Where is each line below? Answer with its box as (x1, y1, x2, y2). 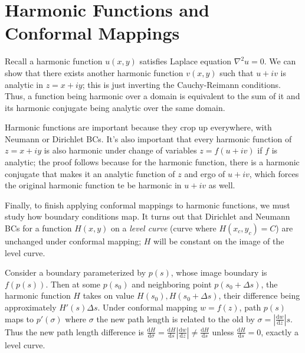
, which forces (249, 167, 299, 179)
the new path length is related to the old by (96, 312, 255, 325)
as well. (208, 179, 235, 191)
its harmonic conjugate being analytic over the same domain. (5, 101, 225, 113)
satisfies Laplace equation (139, 55, 232, 67)
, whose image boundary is (170, 266, 267, 279)
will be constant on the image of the (153, 235, 284, 247)
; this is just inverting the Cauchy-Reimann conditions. (82, 78, 281, 90)
